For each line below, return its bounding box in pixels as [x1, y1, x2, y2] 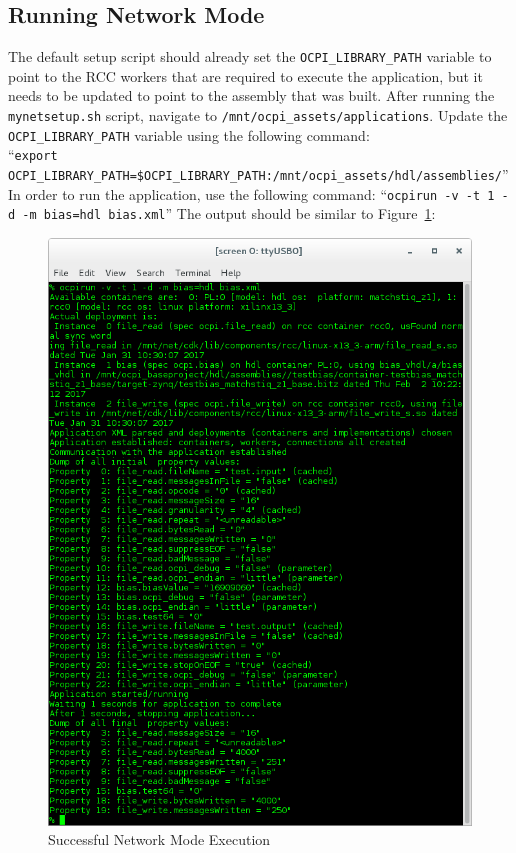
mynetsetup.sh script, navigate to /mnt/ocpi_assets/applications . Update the [8, 105, 508, 126]
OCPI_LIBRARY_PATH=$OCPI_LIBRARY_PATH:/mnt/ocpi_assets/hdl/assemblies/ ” [8, 164, 509, 185]
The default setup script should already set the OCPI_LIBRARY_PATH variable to [8, 46, 492, 67]
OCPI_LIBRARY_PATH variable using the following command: [8, 124, 370, 145]
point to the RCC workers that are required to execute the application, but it [8, 65, 483, 86]
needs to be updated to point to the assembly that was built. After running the [8, 85, 495, 106]
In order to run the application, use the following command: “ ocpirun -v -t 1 [8, 183, 495, 204]
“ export [8, 144, 58, 165]
